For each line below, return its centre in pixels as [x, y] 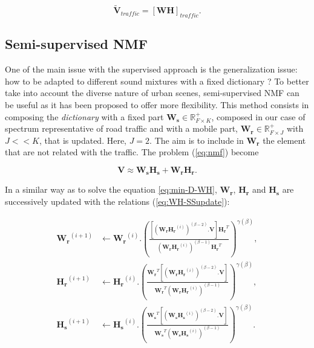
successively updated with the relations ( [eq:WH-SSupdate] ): [117, 201]
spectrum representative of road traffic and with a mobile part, [121, 128]
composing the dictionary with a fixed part [84, 116]
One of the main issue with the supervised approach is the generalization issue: [151, 69]
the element [284, 140]
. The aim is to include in [197, 140]
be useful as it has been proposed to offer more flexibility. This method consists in [157, 105]
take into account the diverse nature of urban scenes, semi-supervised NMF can [152, 93]
